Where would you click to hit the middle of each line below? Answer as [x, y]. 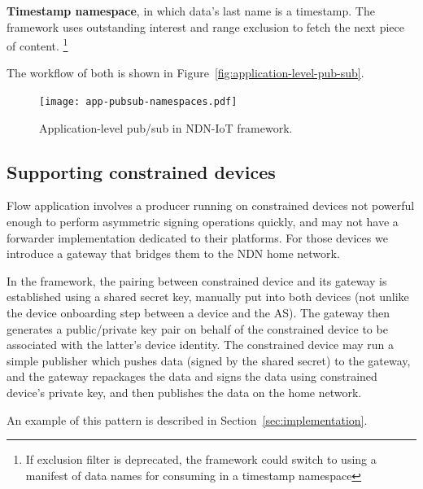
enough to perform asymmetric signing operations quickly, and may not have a [203, 222]
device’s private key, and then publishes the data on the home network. [184, 393]
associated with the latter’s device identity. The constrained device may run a [201, 345]
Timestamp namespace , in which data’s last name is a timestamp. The [191, 11]
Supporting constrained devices [141, 171]
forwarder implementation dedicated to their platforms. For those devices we [197, 237]
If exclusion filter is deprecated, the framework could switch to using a [201, 459]
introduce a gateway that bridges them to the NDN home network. [173, 253]
